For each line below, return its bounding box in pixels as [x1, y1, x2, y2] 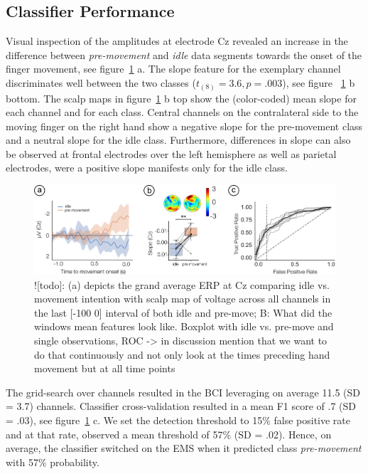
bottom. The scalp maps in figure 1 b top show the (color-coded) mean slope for [6, 90, 357, 105]
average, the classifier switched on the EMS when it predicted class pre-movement [6, 441, 362, 455]
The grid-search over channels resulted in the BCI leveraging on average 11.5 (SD [6, 384, 360, 399]
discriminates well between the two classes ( [6, 75, 196, 90]
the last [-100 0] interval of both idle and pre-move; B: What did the [34, 305, 332, 320]
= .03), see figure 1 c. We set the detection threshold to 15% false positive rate [6, 412, 351, 427]
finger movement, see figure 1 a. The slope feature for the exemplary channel [6, 61, 341, 76]
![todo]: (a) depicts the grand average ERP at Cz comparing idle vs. [34, 277, 330, 292]
